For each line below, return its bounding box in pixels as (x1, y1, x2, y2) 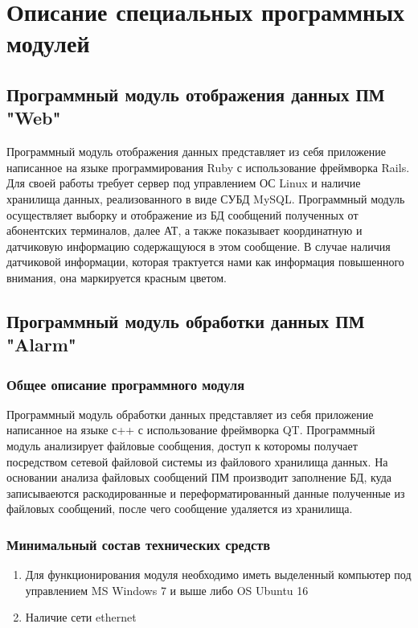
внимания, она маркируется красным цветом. (6, 269, 227, 285)
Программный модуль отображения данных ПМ (6, 81, 385, 106)
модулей (6, 27, 90, 60)
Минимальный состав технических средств (6, 534, 271, 554)
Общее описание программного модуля (6, 374, 245, 394)
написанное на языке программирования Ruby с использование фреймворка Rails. (6, 158, 410, 175)
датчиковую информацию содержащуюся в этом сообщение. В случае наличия (6, 237, 391, 254)
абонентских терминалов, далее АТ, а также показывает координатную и (6, 222, 363, 239)
